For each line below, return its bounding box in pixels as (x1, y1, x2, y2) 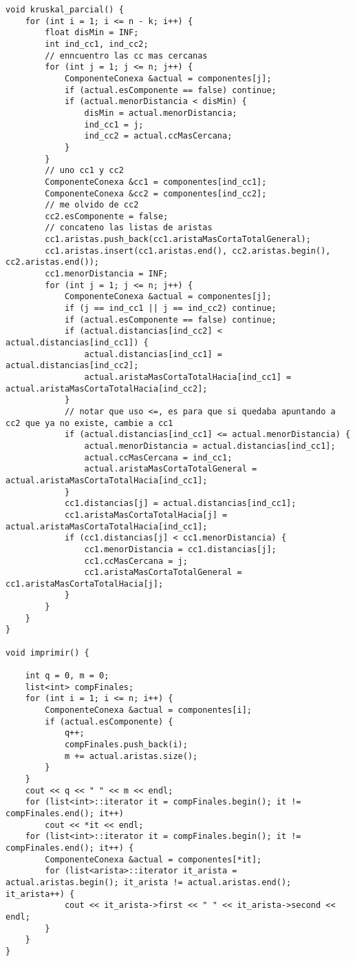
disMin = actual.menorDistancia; (84, 108, 237, 118)
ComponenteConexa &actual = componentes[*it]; (45, 854, 262, 864)
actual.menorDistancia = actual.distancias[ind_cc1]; (84, 441, 336, 451)
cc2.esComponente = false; (45, 211, 169, 221)
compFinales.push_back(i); (64, 740, 188, 749)
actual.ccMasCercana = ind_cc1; (84, 452, 233, 463)
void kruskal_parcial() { (6, 5, 124, 14)
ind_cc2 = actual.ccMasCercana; (84, 131, 233, 141)
